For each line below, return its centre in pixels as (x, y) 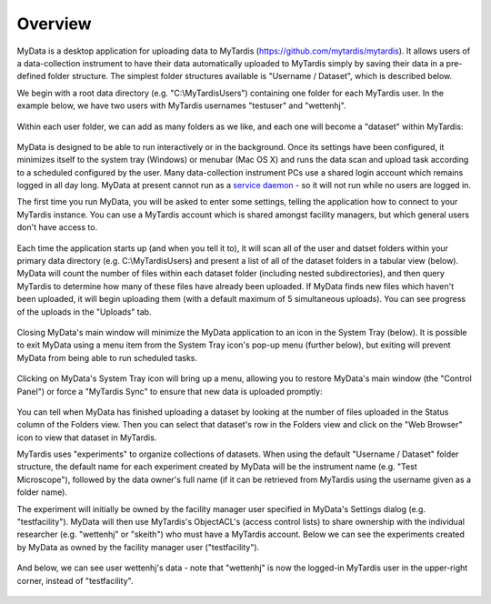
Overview (54, 24)
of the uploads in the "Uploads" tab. (84, 312)
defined (31, 76)
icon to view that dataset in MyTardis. (87, 438)
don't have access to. (57, 227)
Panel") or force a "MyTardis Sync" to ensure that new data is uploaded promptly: (170, 391)
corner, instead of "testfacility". (75, 580)
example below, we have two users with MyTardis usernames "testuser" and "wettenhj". (181, 106)
